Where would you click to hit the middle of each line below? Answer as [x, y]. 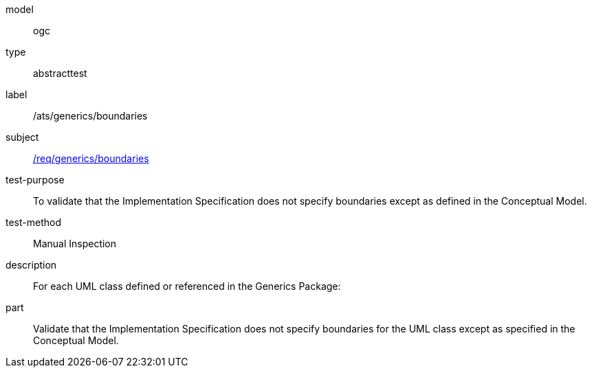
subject [22, 137]
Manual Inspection [75, 244]
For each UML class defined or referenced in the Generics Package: [187, 286]
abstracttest [60, 73]
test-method [33, 222]
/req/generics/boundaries [91, 158]
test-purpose [35, 180]
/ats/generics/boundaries [90, 116]
